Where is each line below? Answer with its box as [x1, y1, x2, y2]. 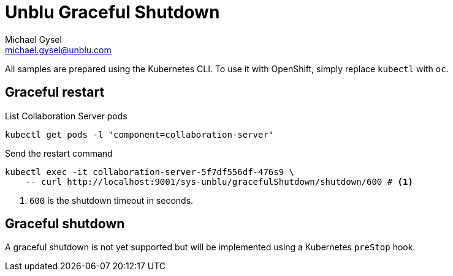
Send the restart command [5, 147, 113, 159]
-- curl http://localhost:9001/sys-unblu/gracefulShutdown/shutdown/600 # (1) [25, 176, 413, 187]
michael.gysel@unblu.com [5, 44, 112, 55]
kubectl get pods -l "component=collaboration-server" [5, 129, 274, 140]
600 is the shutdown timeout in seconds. [29, 195, 194, 206]
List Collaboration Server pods [5, 110, 128, 121]
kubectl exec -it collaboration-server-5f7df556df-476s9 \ [5, 166, 295, 177]
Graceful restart [5, 84, 105, 100]
